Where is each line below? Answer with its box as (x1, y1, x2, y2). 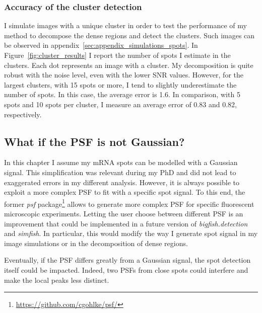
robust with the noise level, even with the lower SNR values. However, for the (4, 69, 243, 80)
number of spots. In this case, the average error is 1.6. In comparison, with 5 (4, 89, 240, 100)
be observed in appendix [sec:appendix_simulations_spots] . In (4, 40, 198, 50)
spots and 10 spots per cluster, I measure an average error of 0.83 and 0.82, (4, 99, 237, 109)
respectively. (4, 109, 42, 119)
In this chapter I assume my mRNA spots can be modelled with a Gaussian (4, 157, 238, 168)
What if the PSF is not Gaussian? (4, 133, 185, 149)
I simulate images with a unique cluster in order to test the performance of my (4, 20, 247, 31)
